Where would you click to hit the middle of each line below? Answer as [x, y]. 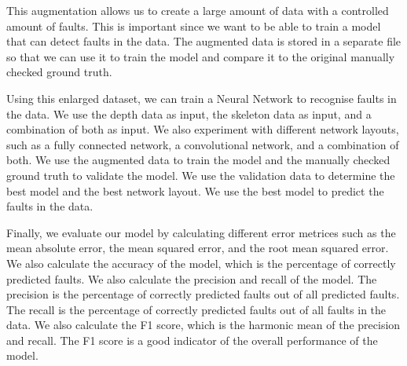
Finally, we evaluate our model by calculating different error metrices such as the [201, 232]
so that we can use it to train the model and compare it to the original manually [201, 56]
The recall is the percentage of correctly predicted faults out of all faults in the [196, 309]
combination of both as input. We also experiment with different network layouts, [203, 129]
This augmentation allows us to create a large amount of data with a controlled [198, 10]
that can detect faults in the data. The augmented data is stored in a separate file [204, 41]
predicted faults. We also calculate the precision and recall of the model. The [192, 278]
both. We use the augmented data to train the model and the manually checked [198, 160]
